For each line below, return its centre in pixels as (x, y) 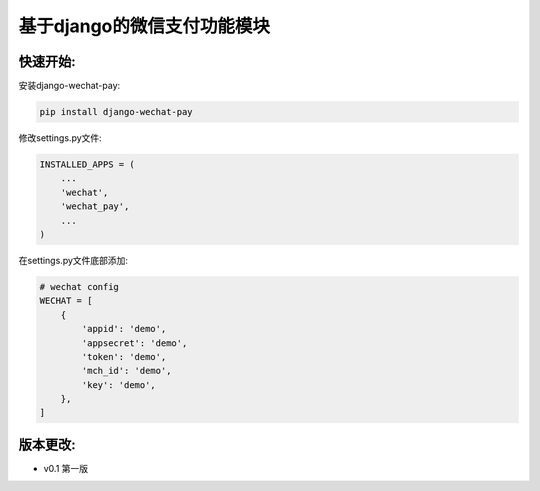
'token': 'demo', (124, 356)
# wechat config (79, 286)
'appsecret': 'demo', (134, 343)
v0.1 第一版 (66, 468)
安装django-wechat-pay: (69, 86)
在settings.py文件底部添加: (73, 260)
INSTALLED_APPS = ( (87, 164)
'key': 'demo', (119, 384)
